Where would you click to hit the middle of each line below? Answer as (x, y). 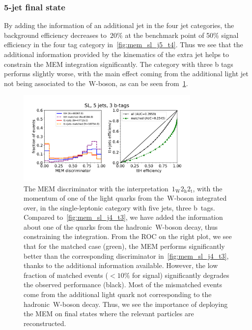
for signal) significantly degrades (181, 275)
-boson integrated (200, 198)
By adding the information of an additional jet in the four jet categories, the (119, 25)
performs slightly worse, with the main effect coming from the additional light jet (126, 74)
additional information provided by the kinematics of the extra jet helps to (117, 54)
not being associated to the (45, 83)
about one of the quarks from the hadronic (88, 226)
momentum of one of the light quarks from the (94, 198)
